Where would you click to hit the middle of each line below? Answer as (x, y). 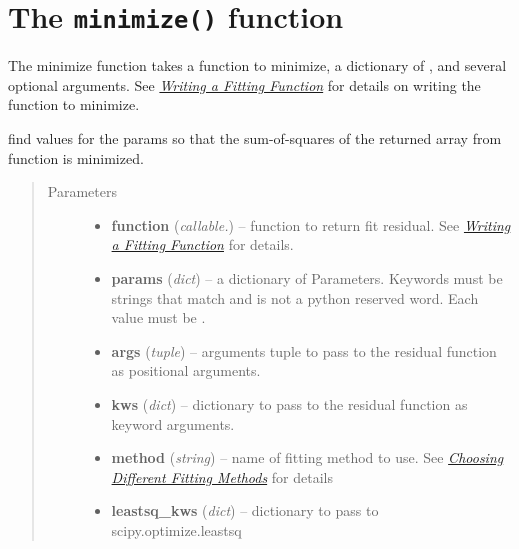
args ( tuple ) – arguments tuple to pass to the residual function (304, 350)
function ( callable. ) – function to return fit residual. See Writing (311, 224)
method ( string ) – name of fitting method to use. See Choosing (307, 457)
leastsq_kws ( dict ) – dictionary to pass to (245, 510)
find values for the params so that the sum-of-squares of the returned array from (255, 138)
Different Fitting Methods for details (222, 476)
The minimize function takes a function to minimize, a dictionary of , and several (257, 65)
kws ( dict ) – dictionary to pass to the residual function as (289, 403)
